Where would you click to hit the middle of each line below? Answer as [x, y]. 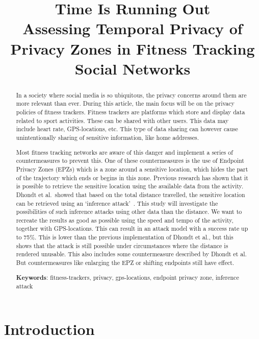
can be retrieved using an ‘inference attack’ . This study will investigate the [117, 203]
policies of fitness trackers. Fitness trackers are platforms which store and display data [131, 112]
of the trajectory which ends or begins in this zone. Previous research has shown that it [132, 177]
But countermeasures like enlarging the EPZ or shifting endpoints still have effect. [125, 263]
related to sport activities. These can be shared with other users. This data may [122, 120]
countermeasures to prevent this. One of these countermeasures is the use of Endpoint [130, 161]
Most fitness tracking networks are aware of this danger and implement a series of [124, 152]
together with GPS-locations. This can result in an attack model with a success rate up [132, 228]
